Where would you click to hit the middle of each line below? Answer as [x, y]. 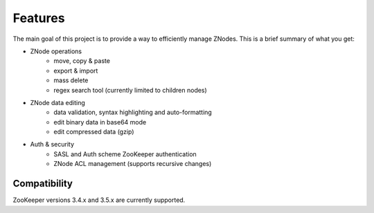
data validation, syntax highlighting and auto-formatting [133, 112]
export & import [76, 71]
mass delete [71, 80]
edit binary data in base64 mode [100, 122]
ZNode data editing [58, 102]
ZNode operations [56, 51]
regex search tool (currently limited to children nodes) [130, 90]
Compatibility [43, 184]
